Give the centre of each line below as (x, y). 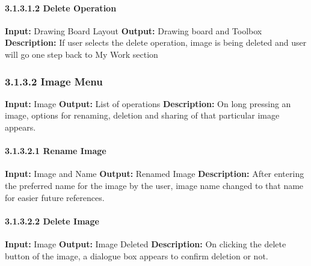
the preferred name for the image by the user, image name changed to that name (154, 185)
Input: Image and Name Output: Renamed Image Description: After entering (155, 174)
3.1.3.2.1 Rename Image (56, 151)
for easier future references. (55, 197)
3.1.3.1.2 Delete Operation (61, 8)
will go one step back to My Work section (82, 54)
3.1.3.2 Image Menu (54, 81)
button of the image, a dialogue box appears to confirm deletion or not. (137, 255)
